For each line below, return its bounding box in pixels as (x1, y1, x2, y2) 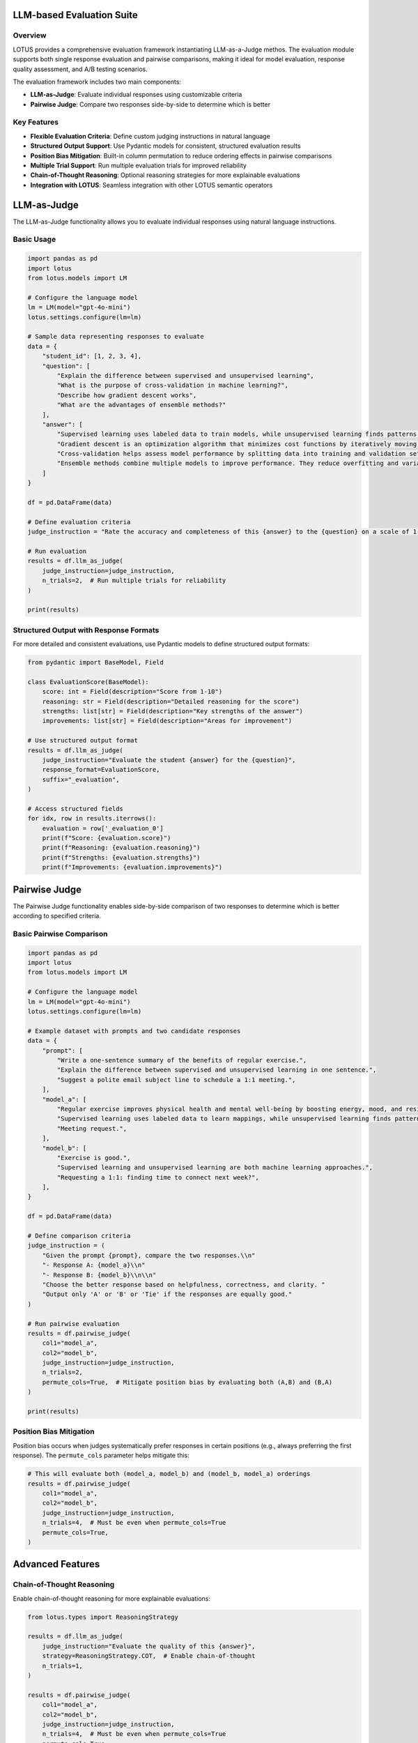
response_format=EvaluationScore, (42, 766, 160, 774)
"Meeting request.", (56, 1125, 127, 1132)
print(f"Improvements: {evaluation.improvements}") (42, 863, 223, 871)
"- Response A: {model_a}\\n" (42, 1261, 146, 1269)
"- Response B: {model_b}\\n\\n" (42, 1271, 157, 1279)
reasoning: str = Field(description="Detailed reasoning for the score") (42, 697, 300, 706)
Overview (13, 31, 47, 40)
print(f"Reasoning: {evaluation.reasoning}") (42, 844, 201, 852)
